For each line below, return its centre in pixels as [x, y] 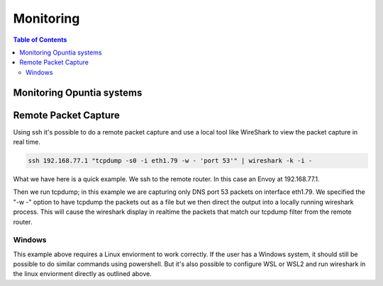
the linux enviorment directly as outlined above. [82, 274]
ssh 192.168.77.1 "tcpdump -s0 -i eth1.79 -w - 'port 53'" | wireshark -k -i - [170, 161]
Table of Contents [40, 40]
